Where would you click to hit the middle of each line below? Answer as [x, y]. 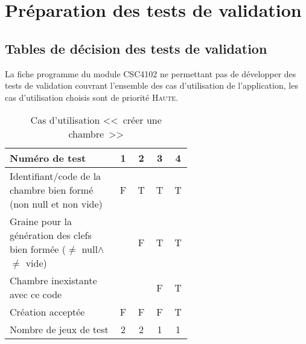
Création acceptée [47, 312]
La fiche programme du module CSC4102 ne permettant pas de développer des [151, 73]
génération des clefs [51, 235]
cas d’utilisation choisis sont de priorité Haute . [92, 97]
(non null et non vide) [56, 204]
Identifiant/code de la [56, 176]
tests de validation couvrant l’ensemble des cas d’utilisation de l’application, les [151, 85]
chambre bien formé [52, 190]
